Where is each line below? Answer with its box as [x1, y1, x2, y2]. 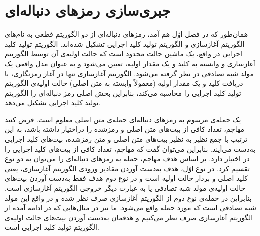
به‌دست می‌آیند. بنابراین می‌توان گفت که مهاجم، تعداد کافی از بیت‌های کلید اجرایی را [5, 143, 256, 154]
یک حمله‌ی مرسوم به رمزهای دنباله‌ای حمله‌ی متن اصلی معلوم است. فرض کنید [5, 114, 241, 124]
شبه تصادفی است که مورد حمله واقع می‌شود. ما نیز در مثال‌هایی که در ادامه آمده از [5, 202, 257, 213]
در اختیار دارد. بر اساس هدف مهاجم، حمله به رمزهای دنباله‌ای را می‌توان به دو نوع [5, 153, 250, 164]
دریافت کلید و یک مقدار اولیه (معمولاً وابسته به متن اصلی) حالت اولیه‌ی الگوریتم [5, 78, 243, 88]
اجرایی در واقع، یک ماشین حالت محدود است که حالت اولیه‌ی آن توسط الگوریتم [5, 48, 242, 59]
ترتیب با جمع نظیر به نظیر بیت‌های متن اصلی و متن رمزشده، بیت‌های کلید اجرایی [5, 134, 248, 144]
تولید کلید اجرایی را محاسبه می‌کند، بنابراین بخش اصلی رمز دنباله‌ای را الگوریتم [5, 87, 241, 98]
